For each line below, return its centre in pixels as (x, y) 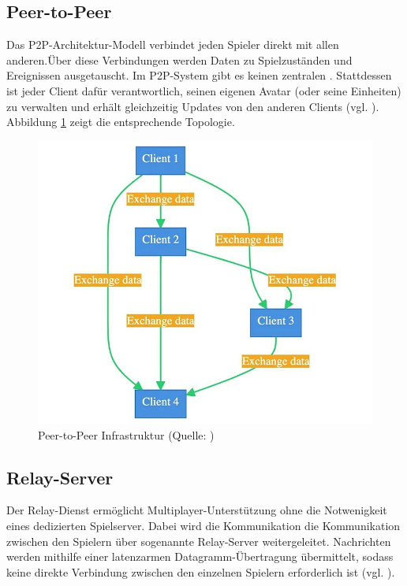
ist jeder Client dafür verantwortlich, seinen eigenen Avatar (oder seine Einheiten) (204, 90)
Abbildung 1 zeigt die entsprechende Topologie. (121, 122)
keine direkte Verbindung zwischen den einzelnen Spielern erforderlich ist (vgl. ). (201, 571)
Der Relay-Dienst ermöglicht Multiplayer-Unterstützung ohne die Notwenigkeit (197, 510)
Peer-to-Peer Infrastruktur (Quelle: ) (126, 434)
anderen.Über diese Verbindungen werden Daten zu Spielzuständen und (179, 59)
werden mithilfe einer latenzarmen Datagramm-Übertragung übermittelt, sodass (200, 556)
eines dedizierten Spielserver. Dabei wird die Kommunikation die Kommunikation (203, 525)
